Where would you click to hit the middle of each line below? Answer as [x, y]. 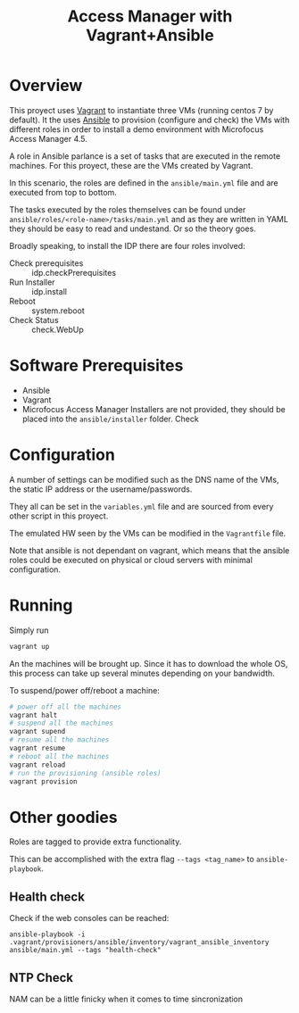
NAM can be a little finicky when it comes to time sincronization [126, 999]
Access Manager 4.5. [48, 138]
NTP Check [42, 978]
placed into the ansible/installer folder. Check [110, 419]
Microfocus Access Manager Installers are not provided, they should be [154, 409]
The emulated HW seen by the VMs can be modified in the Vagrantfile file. [148, 533]
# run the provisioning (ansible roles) [86, 773]
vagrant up [29, 646]
